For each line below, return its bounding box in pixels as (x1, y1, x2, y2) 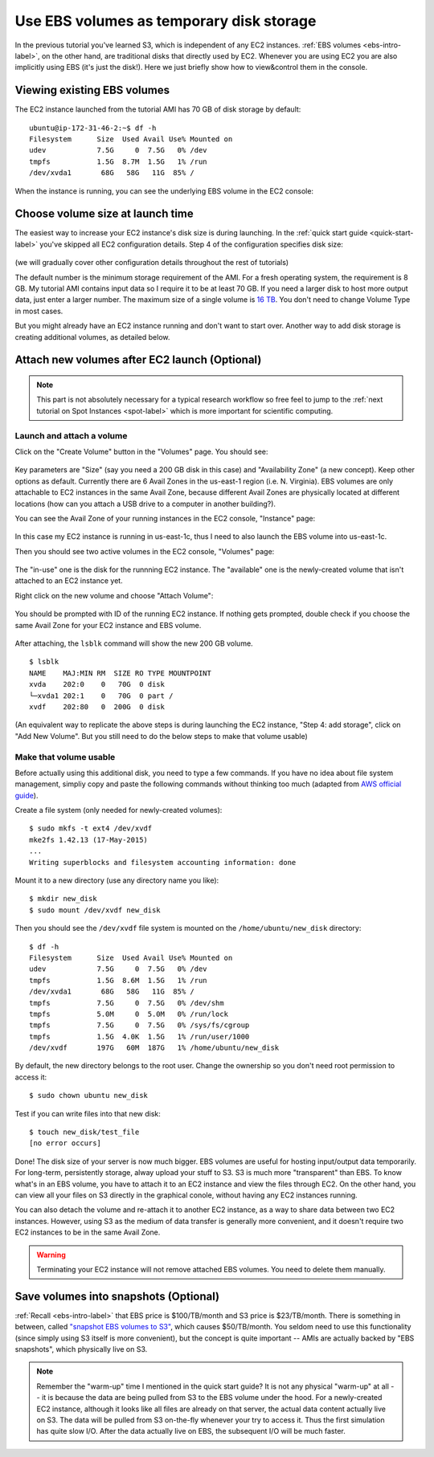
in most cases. (14, 306, 63, 316)
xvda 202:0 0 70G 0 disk (29, 680, 165, 689)
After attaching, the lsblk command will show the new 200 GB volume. (14, 639, 253, 648)
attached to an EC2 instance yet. (14, 576, 124, 586)
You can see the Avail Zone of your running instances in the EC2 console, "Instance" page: (14, 513, 316, 523)
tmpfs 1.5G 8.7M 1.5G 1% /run (29, 157, 208, 166)
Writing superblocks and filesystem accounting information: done (29, 858, 297, 867)
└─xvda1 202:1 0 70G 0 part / (29, 691, 174, 700)
